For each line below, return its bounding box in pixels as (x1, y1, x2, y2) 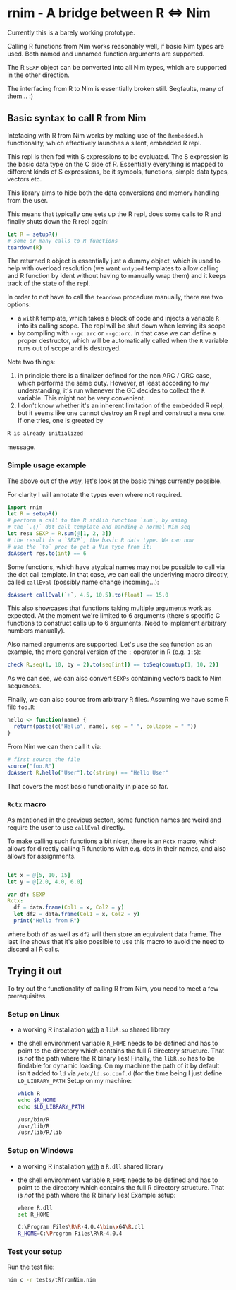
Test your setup (7, 1247, 63, 1257)
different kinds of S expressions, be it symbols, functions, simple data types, (7, 167, 230, 176)
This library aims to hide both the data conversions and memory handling (7, 189, 220, 197)
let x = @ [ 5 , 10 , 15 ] (7, 871, 71, 878)
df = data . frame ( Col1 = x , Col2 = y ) (13, 904, 125, 912)
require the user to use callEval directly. (7, 823, 125, 831)
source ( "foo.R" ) (7, 763, 55, 770)
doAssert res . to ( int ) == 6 (7, 549, 87, 557)
